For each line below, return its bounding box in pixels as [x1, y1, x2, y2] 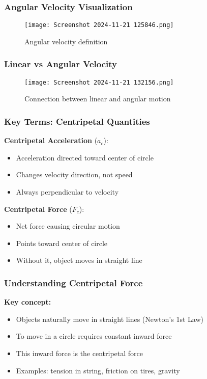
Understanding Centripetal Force [4, 276, 143, 289]
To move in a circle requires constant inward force [16, 331, 172, 341]
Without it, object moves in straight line [16, 255, 142, 265]
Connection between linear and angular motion [24, 93, 171, 104]
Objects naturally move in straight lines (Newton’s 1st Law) [16, 313, 203, 324]
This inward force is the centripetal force [16, 347, 143, 358]
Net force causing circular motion [16, 221, 120, 231]
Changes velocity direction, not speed [16, 169, 133, 180]
